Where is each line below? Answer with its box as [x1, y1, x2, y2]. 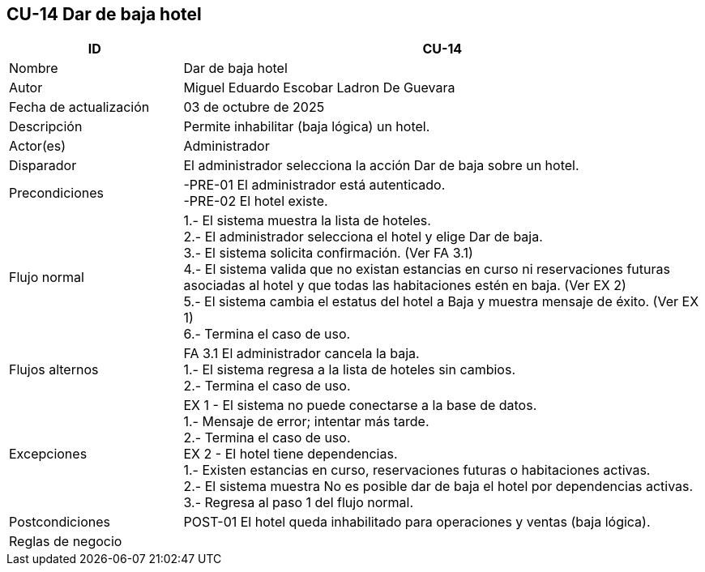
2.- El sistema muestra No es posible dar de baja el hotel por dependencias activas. [183, 478, 694, 495]
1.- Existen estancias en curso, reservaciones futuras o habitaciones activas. [183, 462, 651, 479]
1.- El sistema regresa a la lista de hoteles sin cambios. [183, 361, 516, 378]
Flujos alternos [9, 361, 99, 378]
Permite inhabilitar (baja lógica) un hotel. [183, 118, 430, 135]
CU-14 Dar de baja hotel [6, 4, 202, 24]
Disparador [9, 157, 77, 174]
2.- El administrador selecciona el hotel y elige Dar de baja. [183, 228, 543, 245]
